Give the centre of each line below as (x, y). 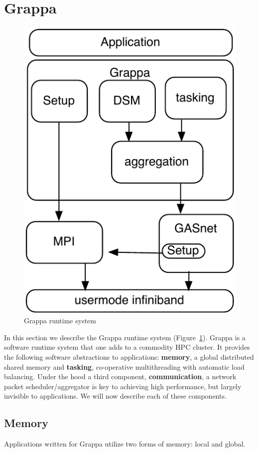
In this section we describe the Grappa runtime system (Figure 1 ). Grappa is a (125, 337)
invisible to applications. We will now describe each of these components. (115, 396)
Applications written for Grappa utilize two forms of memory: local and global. (125, 444)
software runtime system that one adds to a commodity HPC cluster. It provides (127, 347)
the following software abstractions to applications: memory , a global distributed (129, 356)
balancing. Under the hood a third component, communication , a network (120, 376)
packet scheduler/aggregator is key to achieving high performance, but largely (123, 386)
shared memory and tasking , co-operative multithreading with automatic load (124, 366)
